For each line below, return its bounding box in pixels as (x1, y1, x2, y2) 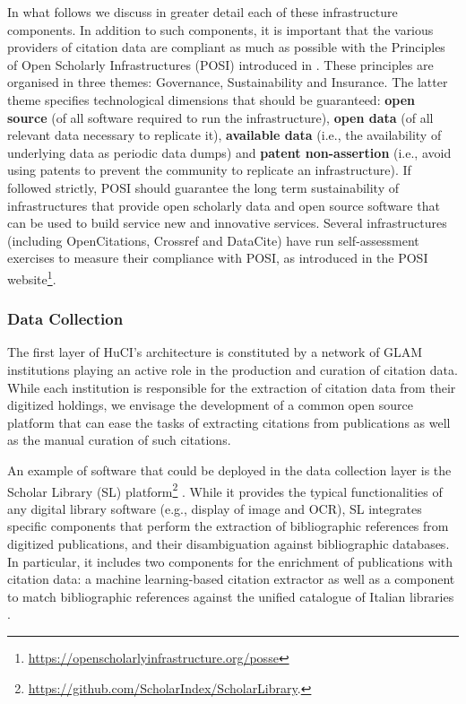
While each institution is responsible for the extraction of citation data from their (7, 378, 456, 396)
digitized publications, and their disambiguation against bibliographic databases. (7, 534, 450, 552)
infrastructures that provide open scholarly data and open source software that (7, 196, 440, 214)
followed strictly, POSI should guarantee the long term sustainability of (7, 178, 399, 196)
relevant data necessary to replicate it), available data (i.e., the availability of (7, 126, 442, 144)
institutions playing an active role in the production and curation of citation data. (7, 360, 458, 378)
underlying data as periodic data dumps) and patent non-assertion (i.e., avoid (7, 143, 452, 161)
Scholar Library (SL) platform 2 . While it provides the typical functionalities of (7, 479, 443, 500)
